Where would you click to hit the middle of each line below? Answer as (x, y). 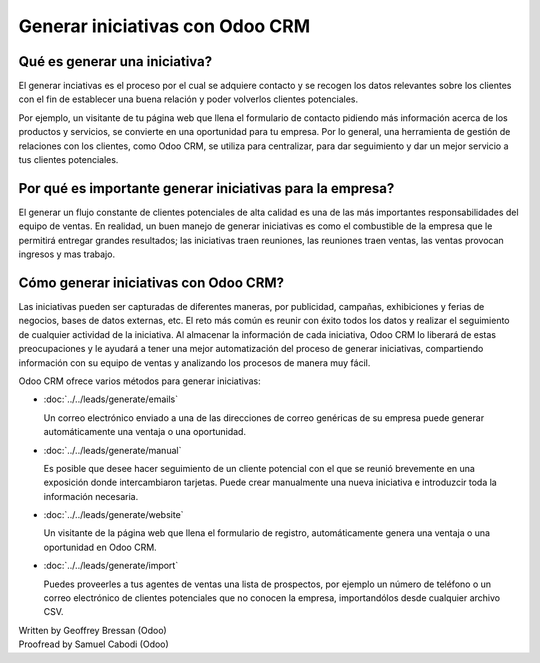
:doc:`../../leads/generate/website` (113, 515)
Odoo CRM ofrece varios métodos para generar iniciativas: (139, 381)
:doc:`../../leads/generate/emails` (111, 399)
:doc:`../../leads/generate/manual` (112, 450)
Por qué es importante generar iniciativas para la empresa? (206, 188)
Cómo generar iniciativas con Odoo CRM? (151, 282)
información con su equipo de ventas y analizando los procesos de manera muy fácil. (194, 362)
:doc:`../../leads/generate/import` (111, 566)
